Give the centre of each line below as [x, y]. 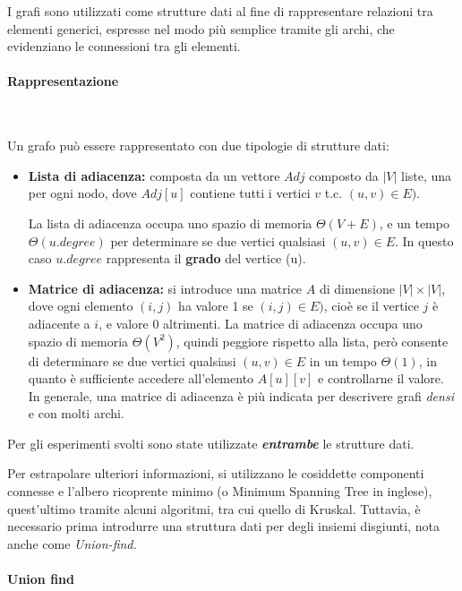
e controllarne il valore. [381, 378]
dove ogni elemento [81, 306]
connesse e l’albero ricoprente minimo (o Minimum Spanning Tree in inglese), [220, 491]
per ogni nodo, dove [82, 193]
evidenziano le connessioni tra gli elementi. [124, 46]
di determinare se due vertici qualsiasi [132, 360]
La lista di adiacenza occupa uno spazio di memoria [170, 223]
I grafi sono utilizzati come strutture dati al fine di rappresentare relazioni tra [220, 11]
